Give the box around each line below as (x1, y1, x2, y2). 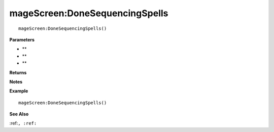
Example (9, 88, 28, 94)
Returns (9, 69, 27, 75)
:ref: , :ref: (9, 120, 37, 126)
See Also (9, 111, 29, 117)
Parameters (9, 36, 35, 42)
